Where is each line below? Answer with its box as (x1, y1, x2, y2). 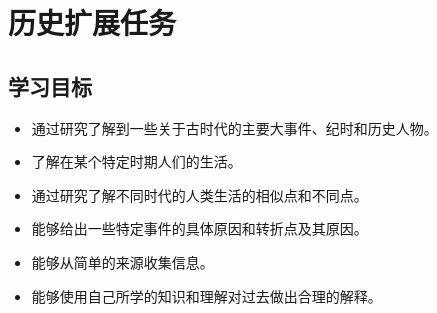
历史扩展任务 (8, 2, 177, 43)
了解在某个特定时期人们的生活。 (31, 151, 242, 172)
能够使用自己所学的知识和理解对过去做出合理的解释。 (31, 285, 382, 306)
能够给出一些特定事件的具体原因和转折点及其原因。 (31, 218, 368, 239)
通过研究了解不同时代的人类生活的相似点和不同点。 (31, 184, 368, 205)
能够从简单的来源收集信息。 (31, 251, 214, 272)
